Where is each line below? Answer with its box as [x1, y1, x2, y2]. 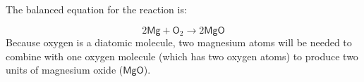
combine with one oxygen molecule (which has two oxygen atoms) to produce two [6, 48, 358, 63]
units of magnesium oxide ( [6, 62, 123, 77]
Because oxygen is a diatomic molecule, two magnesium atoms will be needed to [6, 35, 352, 50]
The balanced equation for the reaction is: [6, 2, 187, 16]
